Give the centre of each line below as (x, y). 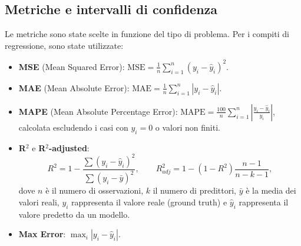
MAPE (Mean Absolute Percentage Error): (98, 111)
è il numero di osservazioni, (95, 190)
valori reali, (39, 202)
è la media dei (271, 190)
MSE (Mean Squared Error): (72, 66)
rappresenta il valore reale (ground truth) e (149, 202)
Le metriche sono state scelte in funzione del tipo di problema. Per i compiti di (147, 34)
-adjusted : (69, 147)
